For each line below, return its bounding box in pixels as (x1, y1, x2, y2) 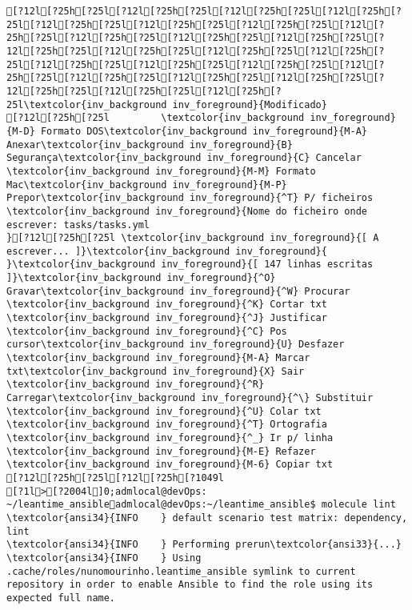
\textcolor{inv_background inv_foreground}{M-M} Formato (6, 165, 316, 177)
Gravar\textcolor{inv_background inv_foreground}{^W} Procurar (6, 285, 350, 297)
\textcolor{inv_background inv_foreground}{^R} (6, 379, 265, 391)
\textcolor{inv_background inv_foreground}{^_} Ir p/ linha (6, 432, 334, 443)
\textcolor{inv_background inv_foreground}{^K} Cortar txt (6, 299, 327, 311)
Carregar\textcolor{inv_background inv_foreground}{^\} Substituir (6, 392, 374, 404)
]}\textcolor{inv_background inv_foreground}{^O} (6, 272, 276, 284)
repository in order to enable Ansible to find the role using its (6, 579, 374, 591)
